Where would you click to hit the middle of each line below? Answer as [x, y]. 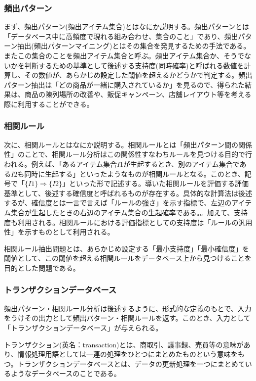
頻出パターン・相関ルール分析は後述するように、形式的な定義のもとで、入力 [128, 308]
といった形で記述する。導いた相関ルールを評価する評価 [159, 183]
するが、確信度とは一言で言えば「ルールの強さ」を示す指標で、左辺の [118, 203]
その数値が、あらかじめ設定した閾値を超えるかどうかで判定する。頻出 [138, 75]
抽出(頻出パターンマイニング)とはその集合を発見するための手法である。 [134, 46]
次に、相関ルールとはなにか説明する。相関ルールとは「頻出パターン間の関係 [128, 144]
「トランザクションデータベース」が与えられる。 [83, 327]
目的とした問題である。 [42, 267]
